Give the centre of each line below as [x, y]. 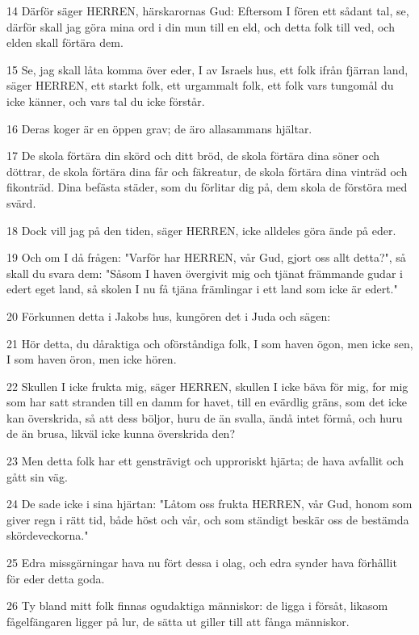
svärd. [21, 202]
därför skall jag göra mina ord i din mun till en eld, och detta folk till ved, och [201, 26]
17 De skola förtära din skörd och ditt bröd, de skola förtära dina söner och [193, 156]
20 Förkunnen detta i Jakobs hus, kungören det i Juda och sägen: [169, 315]
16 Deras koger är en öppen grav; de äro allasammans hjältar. [159, 128]
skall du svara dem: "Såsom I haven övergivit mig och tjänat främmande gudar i [205, 273]
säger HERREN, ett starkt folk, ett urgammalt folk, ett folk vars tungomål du [200, 85]
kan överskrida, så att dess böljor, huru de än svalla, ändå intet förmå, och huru [205, 417]
